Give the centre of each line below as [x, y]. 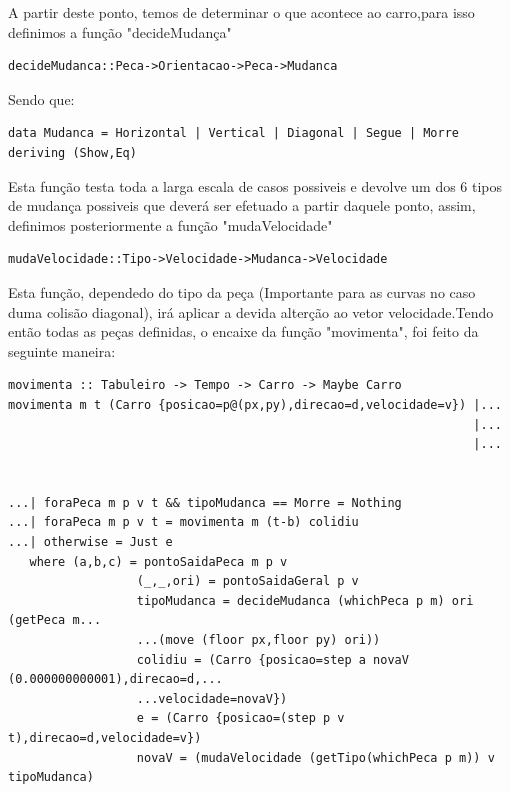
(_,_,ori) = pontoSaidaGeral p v [247, 581]
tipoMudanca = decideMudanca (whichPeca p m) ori [305, 600]
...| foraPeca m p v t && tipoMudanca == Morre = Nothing [205, 502]
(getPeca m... [55, 620]
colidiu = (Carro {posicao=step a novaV [272, 659]
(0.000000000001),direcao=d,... [115, 679]
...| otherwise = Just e [90, 542]
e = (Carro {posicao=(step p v [240, 718]
